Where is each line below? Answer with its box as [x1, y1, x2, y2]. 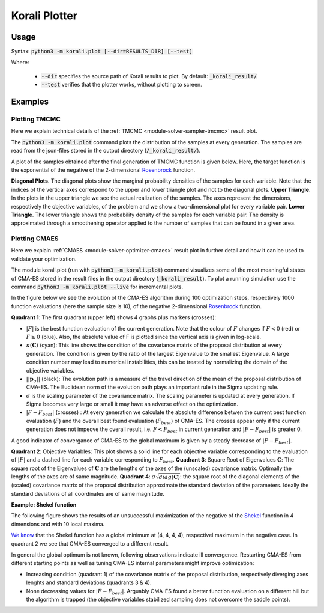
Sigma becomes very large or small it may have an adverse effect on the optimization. [26, 400, 238, 408]
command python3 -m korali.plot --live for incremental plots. [11, 283, 183, 290]
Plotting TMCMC [11, 115, 61, 123]
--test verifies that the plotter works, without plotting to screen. [41, 81, 202, 88]
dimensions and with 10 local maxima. [11, 520, 105, 528]
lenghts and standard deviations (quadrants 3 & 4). [26, 579, 152, 586]
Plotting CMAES [11, 234, 59, 243]
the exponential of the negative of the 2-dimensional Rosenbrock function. [11, 166, 196, 174]
